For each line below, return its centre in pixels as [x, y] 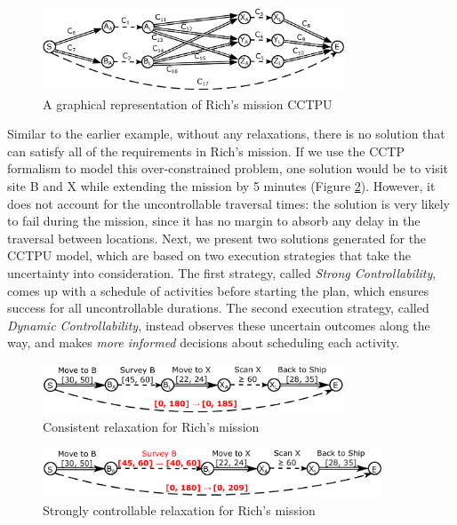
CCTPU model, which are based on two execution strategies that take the [209, 255]
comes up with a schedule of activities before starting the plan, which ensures [218, 290]
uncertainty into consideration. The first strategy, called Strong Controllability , [222, 273]
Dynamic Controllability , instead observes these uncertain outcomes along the [219, 325]
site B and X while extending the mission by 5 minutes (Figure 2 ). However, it [221, 186]
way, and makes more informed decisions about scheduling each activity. [204, 342]
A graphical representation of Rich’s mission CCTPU [188, 103]
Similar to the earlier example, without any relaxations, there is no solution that [226, 134]
